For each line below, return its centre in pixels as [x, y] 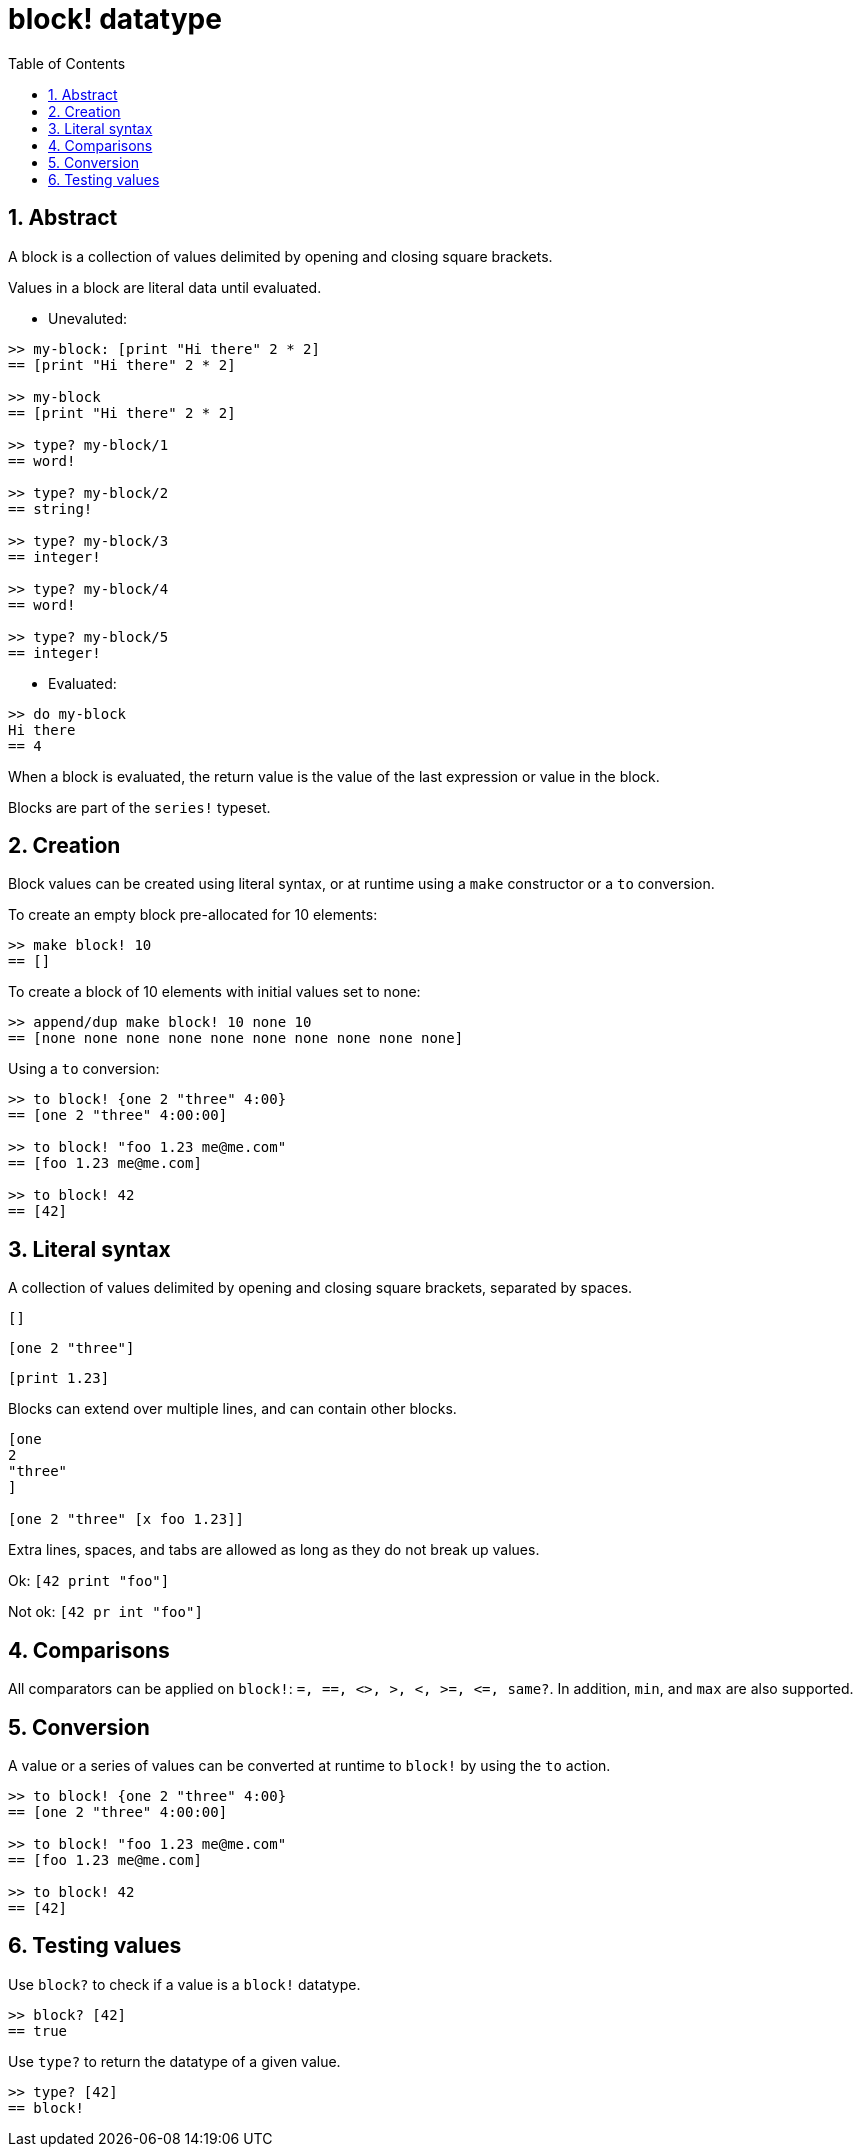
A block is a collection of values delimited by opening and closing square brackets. [280, 256]
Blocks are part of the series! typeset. [139, 807]
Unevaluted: [88, 318]
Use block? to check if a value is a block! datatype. [184, 1984]
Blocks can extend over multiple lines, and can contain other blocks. [232, 1409]
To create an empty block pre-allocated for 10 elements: [193, 915]
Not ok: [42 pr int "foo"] [105, 1612]
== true [38, 2030]
